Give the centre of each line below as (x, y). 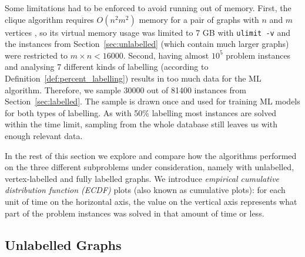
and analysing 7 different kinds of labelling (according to (107, 67)
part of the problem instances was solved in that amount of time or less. (135, 213)
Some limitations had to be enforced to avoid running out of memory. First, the (148, 8)
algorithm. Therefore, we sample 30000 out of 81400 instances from (126, 89)
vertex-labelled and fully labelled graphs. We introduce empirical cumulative (142, 178)
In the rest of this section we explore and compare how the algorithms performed (151, 155)
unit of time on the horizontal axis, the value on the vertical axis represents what (151, 201)
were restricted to (36, 55)
